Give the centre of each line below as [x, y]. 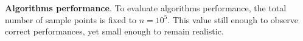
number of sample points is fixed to [71, 19]
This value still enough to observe [236, 19]
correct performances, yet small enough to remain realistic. [114, 31]
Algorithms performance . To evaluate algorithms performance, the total [146, 8]
